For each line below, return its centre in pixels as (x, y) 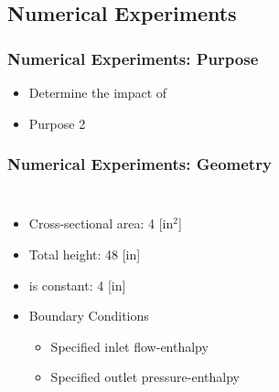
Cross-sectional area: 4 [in (101, 223)
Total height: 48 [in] (85, 254)
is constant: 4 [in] (77, 285)
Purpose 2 (57, 123)
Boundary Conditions (89, 316)
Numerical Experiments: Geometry (139, 164)
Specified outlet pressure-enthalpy (145, 377)
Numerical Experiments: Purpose (133, 58)
